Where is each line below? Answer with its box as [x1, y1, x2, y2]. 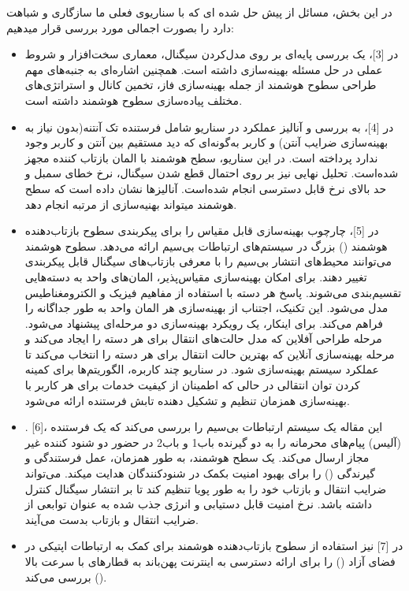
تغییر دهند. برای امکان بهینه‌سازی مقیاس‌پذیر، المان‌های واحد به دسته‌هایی [24, 268, 367, 284]
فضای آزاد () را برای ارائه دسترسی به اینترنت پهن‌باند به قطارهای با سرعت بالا [24, 553, 396, 569]
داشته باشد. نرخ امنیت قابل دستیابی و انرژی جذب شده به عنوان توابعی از [24, 496, 373, 512]
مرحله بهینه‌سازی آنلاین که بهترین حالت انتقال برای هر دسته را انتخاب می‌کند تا [24, 345, 395, 362]
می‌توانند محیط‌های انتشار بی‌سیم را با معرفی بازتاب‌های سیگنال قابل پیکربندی [24, 253, 392, 269]
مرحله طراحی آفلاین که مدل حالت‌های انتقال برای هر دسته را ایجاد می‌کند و [24, 330, 382, 347]
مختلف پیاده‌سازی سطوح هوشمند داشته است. [24, 91, 243, 108]
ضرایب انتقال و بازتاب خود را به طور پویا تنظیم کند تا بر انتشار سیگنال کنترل [24, 480, 387, 496]
